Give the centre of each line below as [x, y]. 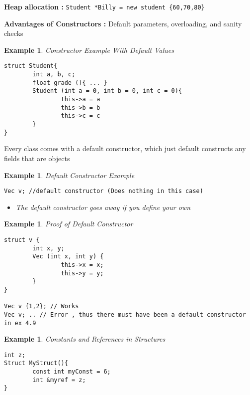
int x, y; [48, 248]
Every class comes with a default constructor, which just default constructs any [125, 148]
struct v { [22, 240]
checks [14, 33]
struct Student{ [31, 66]
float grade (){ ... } [70, 83]
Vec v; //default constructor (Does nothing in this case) [104, 191]
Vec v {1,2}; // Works [42, 306]
